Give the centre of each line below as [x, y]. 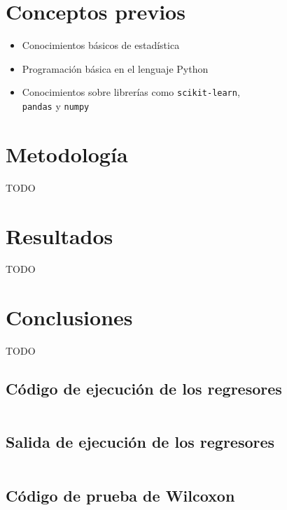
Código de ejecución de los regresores [144, 389]
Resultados [59, 235]
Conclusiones [69, 317]
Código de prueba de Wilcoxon [120, 495]
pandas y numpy [56, 105]
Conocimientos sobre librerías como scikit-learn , [131, 92]
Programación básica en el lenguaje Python [115, 68]
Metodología [67, 154]
